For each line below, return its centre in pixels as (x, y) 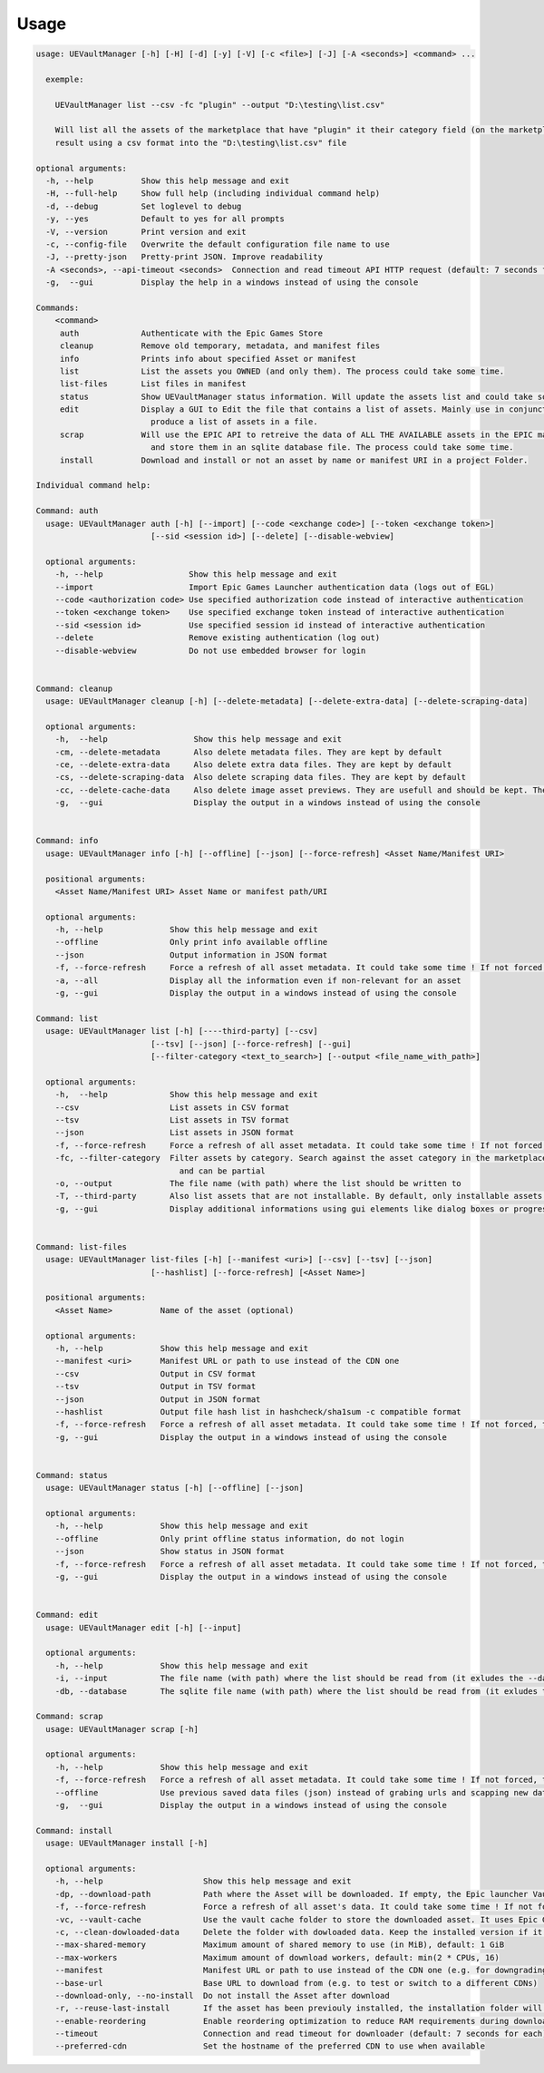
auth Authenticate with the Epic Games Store (191, 333)
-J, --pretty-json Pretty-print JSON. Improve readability (185, 257)
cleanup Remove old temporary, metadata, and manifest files (220, 346)
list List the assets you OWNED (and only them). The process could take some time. (282, 371)
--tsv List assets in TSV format (172, 1119)
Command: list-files (81, 1246)
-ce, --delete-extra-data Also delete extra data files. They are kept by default (253, 765)
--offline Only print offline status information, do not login (229, 1538)
